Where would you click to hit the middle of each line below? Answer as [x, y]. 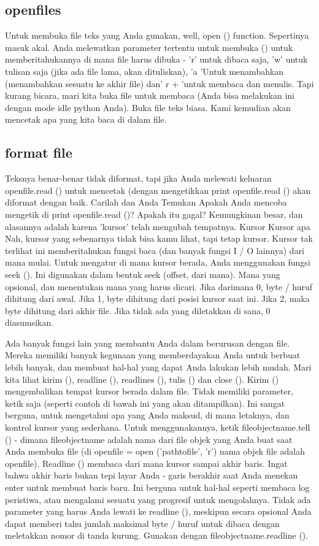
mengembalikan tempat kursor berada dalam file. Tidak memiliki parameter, [149, 391]
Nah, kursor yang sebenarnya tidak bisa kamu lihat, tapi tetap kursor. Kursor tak [159, 238]
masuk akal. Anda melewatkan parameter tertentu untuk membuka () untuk [149, 47]
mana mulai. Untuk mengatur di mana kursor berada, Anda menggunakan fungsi [158, 262]
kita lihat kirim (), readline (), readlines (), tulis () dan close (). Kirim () [142, 379]
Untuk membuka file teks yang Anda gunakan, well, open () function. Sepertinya [157, 35]
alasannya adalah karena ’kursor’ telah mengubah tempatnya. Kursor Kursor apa [158, 226]
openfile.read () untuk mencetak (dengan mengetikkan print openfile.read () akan [158, 190]
